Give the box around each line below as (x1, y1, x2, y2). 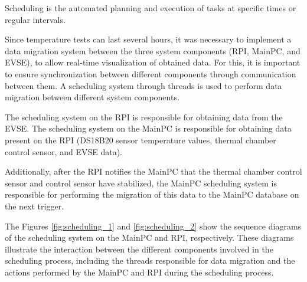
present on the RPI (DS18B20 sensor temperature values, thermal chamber (5, 133, 276, 146)
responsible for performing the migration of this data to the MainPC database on (5, 188, 299, 201)
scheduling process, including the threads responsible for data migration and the (5, 254, 295, 267)
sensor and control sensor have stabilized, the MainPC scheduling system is (5, 176, 277, 189)
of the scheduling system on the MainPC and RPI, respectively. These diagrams (5, 231, 294, 244)
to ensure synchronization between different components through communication (5, 67, 296, 80)
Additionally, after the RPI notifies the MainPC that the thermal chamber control (5, 165, 302, 178)
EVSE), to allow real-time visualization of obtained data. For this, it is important (5, 56, 301, 68)
